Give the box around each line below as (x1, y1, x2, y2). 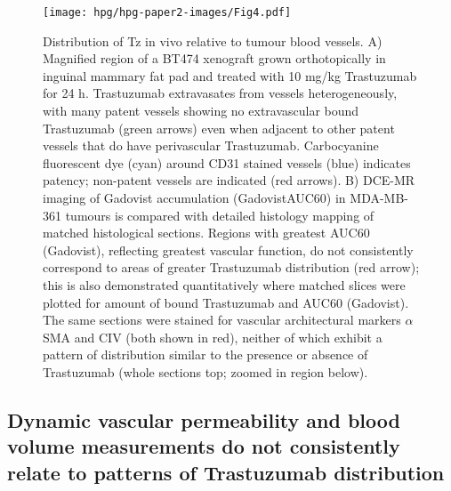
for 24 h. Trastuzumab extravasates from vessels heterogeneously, (43, 84, 398, 102)
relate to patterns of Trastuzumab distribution (7, 458, 445, 486)
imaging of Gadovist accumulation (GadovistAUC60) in (43, 189, 346, 206)
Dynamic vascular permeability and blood (7, 406, 400, 433)
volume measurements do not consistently (7, 432, 400, 460)
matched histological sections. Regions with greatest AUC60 (43, 223, 370, 242)
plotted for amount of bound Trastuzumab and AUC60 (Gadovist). (43, 293, 409, 311)
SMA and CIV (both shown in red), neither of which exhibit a (43, 327, 383, 346)
